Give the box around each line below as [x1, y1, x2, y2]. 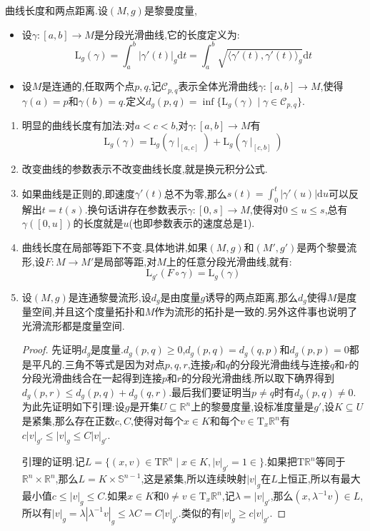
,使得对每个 [131, 413, 184, 428]
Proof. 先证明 [21, 342, 82, 357]
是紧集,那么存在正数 [21, 413, 115, 428]
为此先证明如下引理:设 [21, 399, 125, 414]
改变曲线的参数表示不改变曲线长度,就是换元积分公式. [21, 161, 268, 176]
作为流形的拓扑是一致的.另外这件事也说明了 [154, 304, 358, 319]
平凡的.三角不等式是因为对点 [31, 356, 165, 371]
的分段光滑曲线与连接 [230, 356, 330, 371]
